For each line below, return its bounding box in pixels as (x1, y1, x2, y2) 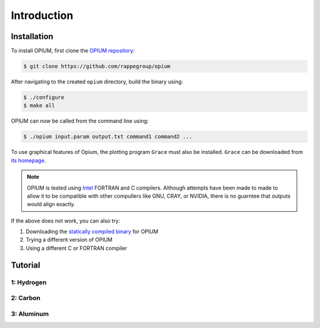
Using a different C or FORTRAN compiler (25, 245, 127, 252)
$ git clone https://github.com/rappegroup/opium (23, 63, 171, 70)
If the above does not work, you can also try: (11, 217, 120, 224)
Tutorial (11, 260, 41, 270)
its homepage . (11, 157, 46, 164)
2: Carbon (11, 294, 41, 302)
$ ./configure (23, 94, 65, 101)
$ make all (23, 102, 55, 109)
